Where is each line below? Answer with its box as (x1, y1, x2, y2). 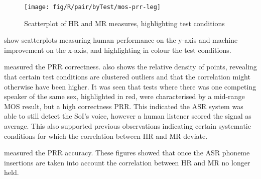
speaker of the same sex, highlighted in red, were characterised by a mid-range (4, 91, 245, 102)
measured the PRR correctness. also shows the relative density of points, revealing (4, 61, 257, 72)
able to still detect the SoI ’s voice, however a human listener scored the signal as (4, 111, 251, 121)
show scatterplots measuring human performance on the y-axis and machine (4, 35, 238, 45)
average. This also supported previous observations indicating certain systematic (4, 121, 251, 131)
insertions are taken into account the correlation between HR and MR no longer (4, 157, 250, 167)
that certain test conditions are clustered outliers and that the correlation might (4, 71, 250, 82)
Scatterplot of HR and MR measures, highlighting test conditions (24, 18, 225, 28)
